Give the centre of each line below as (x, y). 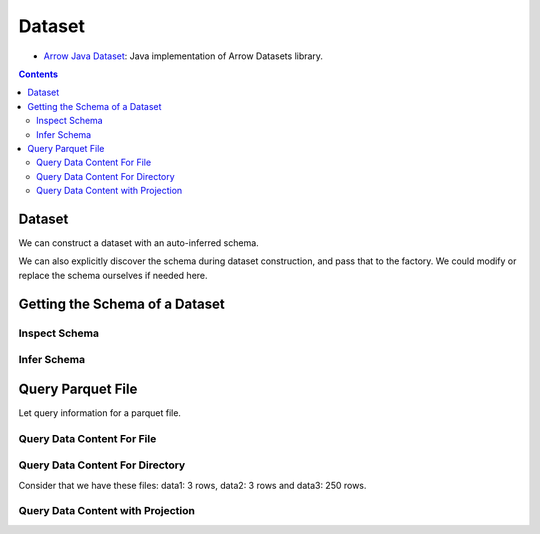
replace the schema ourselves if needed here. (113, 275)
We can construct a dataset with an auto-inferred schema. (138, 242)
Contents (38, 74)
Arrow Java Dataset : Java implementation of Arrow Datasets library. (183, 56)
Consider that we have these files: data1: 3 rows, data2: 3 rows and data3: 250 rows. (192, 485)
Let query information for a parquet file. (100, 412)
